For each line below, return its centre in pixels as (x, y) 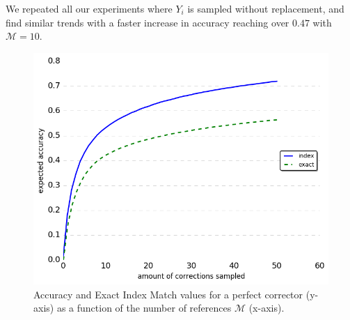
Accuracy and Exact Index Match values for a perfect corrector (168, 294)
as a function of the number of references (144, 308)
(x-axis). (267, 308)
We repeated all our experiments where (89, 8)
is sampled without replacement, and (266, 8)
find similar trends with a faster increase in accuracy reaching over (148, 22)
